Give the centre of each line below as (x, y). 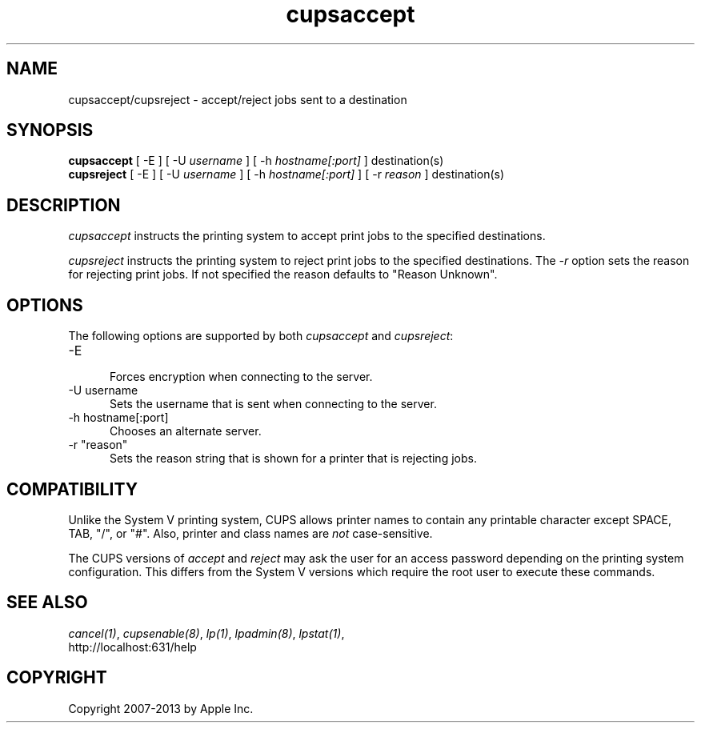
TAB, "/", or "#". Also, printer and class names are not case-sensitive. (250, 533)
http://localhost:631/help (132, 647)
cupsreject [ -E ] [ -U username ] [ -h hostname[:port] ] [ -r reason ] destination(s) (286, 174)
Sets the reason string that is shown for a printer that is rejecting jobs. (293, 459)
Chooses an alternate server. (186, 431)
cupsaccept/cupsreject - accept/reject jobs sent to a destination (238, 99)
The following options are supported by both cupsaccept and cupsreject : (261, 336)
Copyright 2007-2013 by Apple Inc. (161, 708)
